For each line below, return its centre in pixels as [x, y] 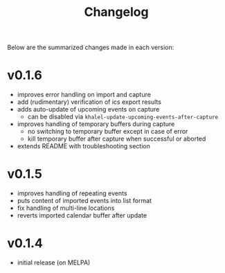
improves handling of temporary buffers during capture [96, 124]
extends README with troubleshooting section [83, 146]
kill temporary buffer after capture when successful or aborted [117, 139]
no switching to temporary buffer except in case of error [108, 132]
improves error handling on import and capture [84, 95]
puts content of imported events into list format [84, 201]
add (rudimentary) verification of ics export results [89, 102]
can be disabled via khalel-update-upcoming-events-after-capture [123, 117]
